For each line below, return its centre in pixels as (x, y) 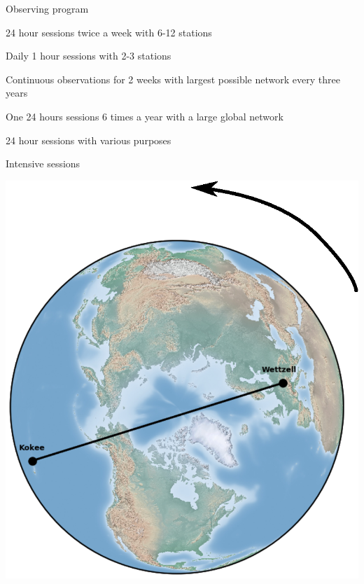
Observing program (47, 8)
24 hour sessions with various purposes (89, 140)
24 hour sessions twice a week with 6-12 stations (109, 32)
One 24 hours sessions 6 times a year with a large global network (145, 116)
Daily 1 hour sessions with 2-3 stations (89, 56)
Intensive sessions (43, 164)
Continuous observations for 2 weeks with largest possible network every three (173, 79)
